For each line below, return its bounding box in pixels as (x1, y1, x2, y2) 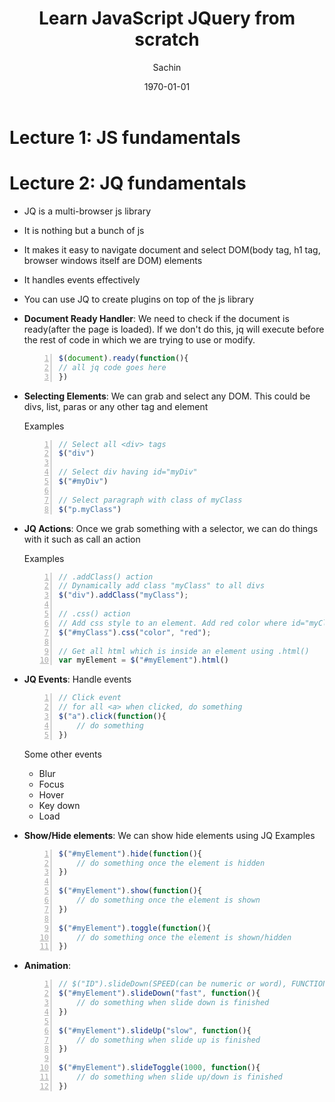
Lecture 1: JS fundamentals (9, 126, 241, 149)
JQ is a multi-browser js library (23, 205, 152, 217)
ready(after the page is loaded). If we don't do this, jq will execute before (23, 323, 325, 335)
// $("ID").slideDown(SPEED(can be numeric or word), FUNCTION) (58, 979, 332, 989)
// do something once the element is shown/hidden (76, 932, 292, 942)
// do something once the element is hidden (76, 858, 266, 868)
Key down (38, 799, 81, 811)
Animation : (23, 960, 71, 972)
